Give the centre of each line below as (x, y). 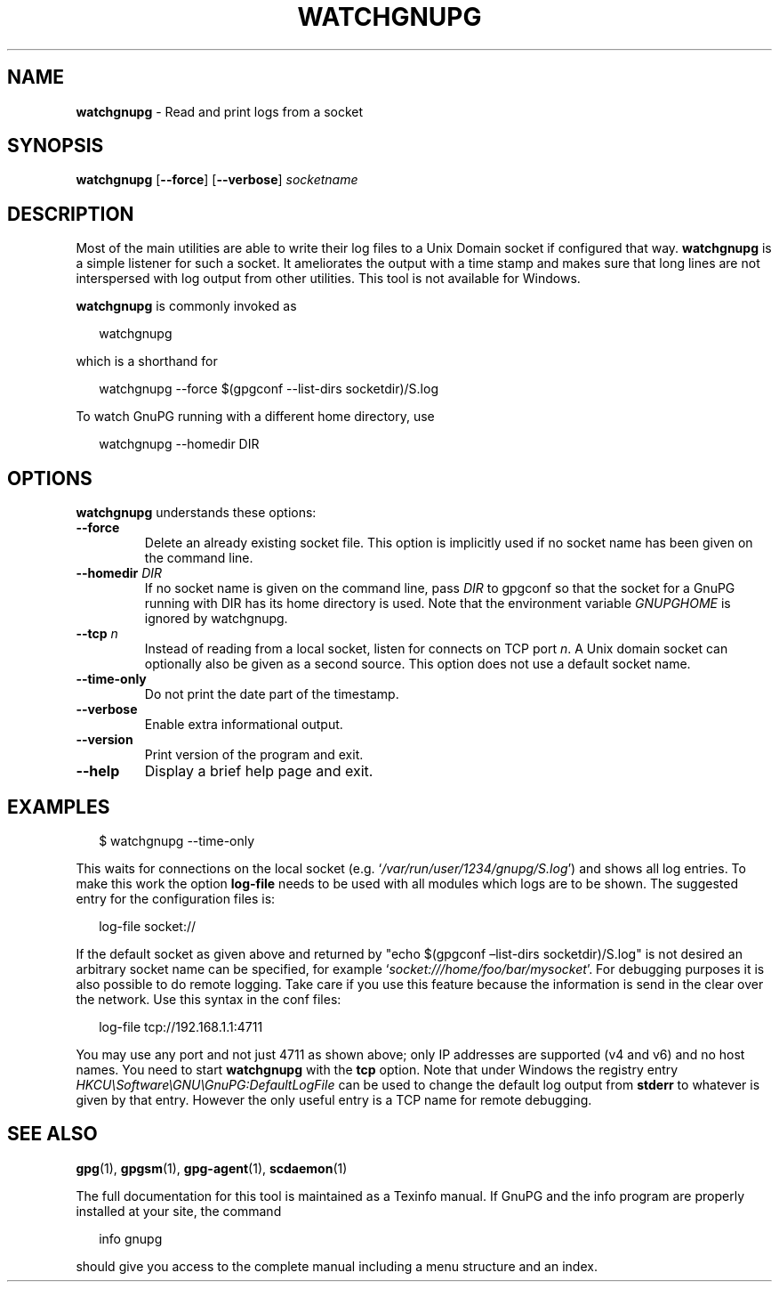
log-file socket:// (148, 926)
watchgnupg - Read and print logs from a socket (220, 111)
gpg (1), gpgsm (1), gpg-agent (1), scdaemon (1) (212, 1168)
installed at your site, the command (179, 1211)
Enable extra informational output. (244, 725)
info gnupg (131, 1238)
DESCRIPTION (71, 214)
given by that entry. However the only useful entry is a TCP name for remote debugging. (334, 1099)
